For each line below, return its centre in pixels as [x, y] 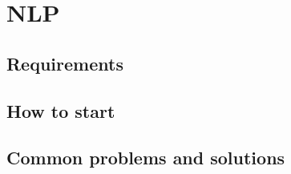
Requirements [65, 63]
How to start [61, 110]
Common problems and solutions [146, 158]
